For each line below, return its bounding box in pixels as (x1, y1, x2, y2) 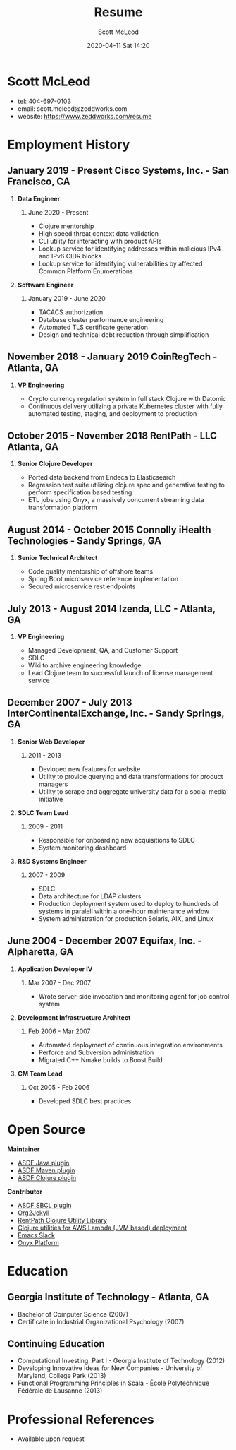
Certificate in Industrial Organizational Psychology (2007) (17, 1317, 185, 1326)
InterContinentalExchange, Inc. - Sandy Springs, (7, 708, 225, 720)
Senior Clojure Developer (17, 460, 93, 468)
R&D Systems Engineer (17, 857, 87, 865)
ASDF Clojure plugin (17, 1173, 77, 1182)
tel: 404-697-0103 (17, 97, 72, 105)
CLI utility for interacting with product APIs (38, 237, 162, 245)
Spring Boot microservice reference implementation (27, 575, 179, 583)
